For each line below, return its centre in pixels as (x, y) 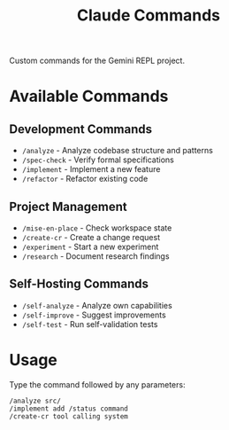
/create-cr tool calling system (69, 416)
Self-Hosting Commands (79, 284)
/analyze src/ (35, 401)
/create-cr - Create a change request (91, 237)
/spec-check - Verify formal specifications (98, 160)
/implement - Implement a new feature (91, 169)
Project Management (68, 206)
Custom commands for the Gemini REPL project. (97, 61)
